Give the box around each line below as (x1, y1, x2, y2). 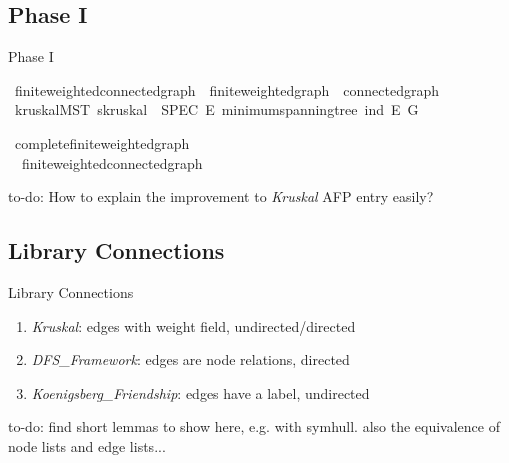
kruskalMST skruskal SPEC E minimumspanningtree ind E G (14, 99, 419, 120)
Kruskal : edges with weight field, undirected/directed (31, 315, 356, 336)
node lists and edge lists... (8, 435, 166, 456)
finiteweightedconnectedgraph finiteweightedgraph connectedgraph (14, 79, 440, 100)
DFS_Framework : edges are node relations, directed (31, 349, 350, 370)
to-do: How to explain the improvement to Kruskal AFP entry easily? (8, 186, 434, 207)
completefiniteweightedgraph (14, 132, 190, 153)
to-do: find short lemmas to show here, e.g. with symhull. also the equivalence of (8, 416, 500, 437)
